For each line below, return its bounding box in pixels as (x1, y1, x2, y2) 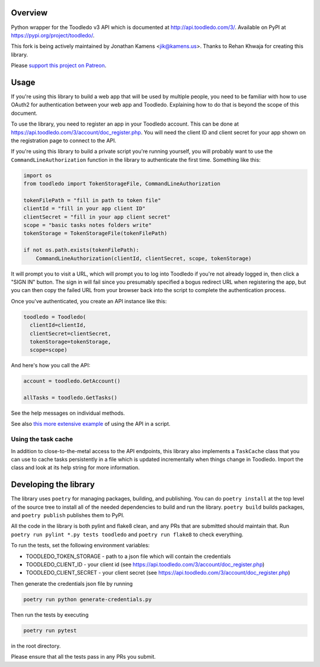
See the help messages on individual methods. (11, 409, 125, 417)
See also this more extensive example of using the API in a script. (11, 421, 171, 428)
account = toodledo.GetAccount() (23, 378, 121, 384)
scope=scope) (30, 347, 68, 354)
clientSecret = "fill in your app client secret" (23, 213, 171, 220)
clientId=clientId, (30, 322, 87, 329)
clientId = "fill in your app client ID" (23, 205, 146, 212)
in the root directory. (11, 642, 61, 649)
